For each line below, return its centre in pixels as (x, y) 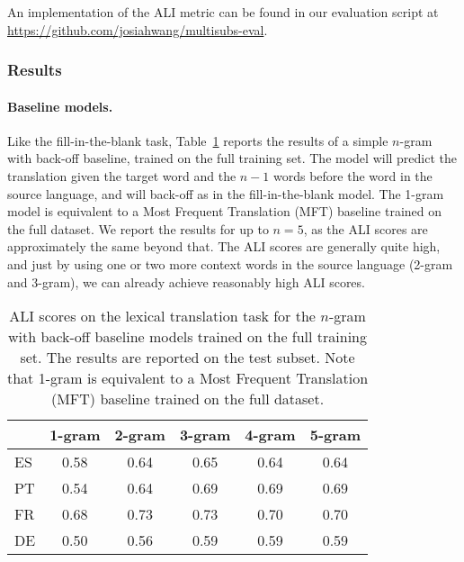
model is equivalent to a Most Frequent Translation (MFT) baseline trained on (225, 211)
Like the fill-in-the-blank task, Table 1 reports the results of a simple (198, 140)
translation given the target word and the (122, 176)
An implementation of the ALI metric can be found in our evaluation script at (223, 12)
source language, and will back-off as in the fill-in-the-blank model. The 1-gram (226, 193)
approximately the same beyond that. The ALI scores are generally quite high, (224, 246)
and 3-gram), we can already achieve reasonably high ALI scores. (186, 281)
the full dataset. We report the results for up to (138, 228)
